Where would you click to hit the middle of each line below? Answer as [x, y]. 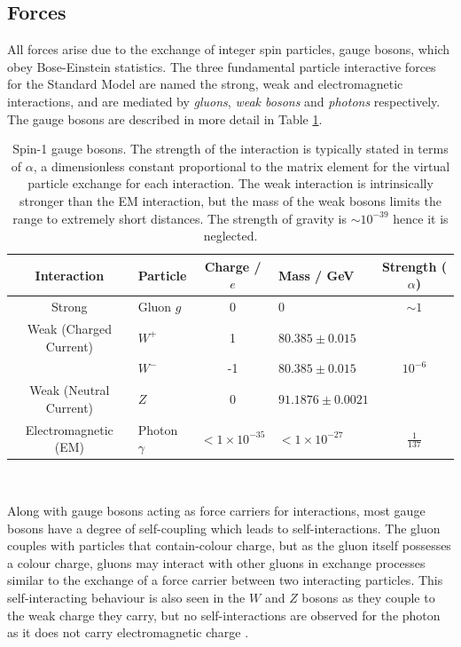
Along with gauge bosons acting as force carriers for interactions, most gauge [216, 511]
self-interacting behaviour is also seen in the [126, 597]
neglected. [230, 236]
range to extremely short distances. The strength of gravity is [180, 218]
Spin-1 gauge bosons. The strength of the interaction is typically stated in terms [230, 149]
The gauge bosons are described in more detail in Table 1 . [165, 118]
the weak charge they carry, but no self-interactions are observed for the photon [224, 615]
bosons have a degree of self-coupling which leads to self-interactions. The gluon [224, 528]
